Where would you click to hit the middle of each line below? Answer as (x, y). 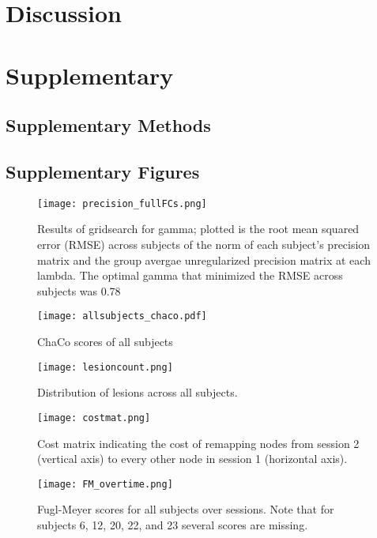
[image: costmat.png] (94, 418)
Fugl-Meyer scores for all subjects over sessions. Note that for (186, 509)
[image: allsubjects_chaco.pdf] (122, 316)
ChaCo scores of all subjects (105, 342)
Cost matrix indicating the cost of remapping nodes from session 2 (198, 443)
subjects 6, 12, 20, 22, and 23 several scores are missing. (173, 524)
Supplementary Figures (103, 171)
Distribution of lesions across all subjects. (138, 392)
